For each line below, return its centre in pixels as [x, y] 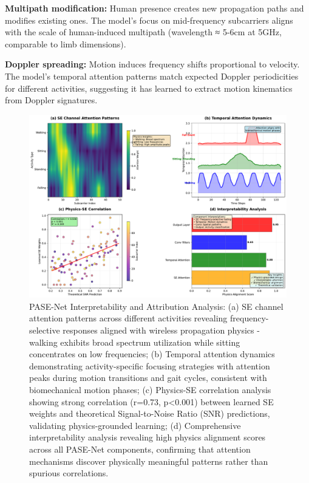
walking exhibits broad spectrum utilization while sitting [135, 342]
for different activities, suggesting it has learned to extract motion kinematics [149, 88]
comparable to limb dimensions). [66, 43]
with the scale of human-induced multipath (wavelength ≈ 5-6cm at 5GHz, [143, 32]
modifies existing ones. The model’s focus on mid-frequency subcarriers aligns [149, 20]
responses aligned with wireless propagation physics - [161, 330]
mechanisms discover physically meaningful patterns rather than [149, 461]
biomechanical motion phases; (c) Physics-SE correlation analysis [150, 389]
